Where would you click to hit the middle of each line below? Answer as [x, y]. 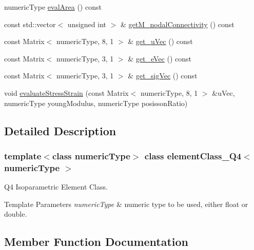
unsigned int [87, 24]
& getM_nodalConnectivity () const [177, 24]
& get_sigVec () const [163, 76]
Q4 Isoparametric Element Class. [56, 187]
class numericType [91, 155]
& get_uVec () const [160, 41]
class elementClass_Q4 [193, 155]
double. [16, 214]
